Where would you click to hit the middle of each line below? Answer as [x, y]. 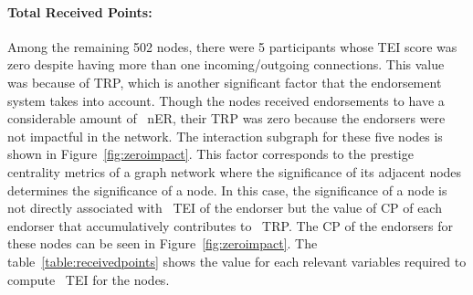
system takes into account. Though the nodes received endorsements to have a [226, 100]
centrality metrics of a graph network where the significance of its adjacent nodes [235, 171]
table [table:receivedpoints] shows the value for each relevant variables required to [237, 261]
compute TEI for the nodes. [89, 279]
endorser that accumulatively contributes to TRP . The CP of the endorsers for [231, 225]
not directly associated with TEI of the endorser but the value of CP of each [225, 208]
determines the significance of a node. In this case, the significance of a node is [227, 190]
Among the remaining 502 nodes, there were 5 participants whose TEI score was [232, 46]
